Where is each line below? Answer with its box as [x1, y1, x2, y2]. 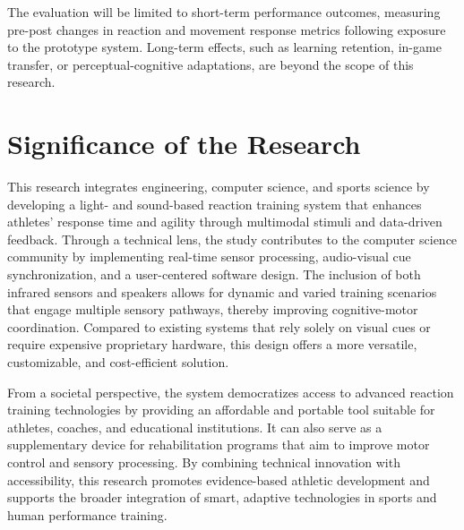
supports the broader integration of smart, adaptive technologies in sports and [7, 488, 437, 507]
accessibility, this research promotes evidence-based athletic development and [7, 470, 430, 489]
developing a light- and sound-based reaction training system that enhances [7, 194, 422, 213]
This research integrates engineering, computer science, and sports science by [7, 177, 430, 196]
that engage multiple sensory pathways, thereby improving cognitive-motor [7, 300, 418, 319]
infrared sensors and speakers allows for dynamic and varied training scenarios [7, 282, 437, 301]
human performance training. [7, 505, 168, 524]
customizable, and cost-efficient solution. [7, 353, 229, 372]
